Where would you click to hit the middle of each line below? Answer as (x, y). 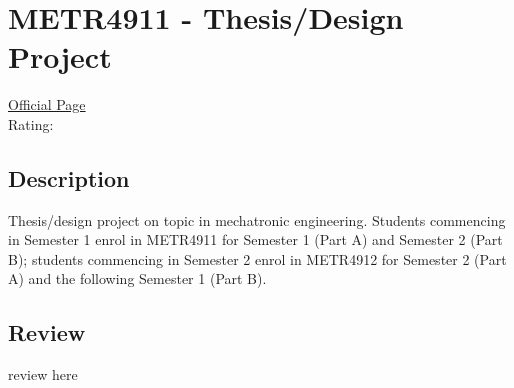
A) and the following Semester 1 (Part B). (137, 278)
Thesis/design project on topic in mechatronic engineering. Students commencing (257, 219)
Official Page (47, 104)
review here (43, 374)
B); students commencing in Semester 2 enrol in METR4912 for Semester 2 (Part (257, 258)
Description (69, 177)
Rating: (31, 123)
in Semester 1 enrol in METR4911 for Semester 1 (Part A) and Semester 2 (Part (255, 239)
